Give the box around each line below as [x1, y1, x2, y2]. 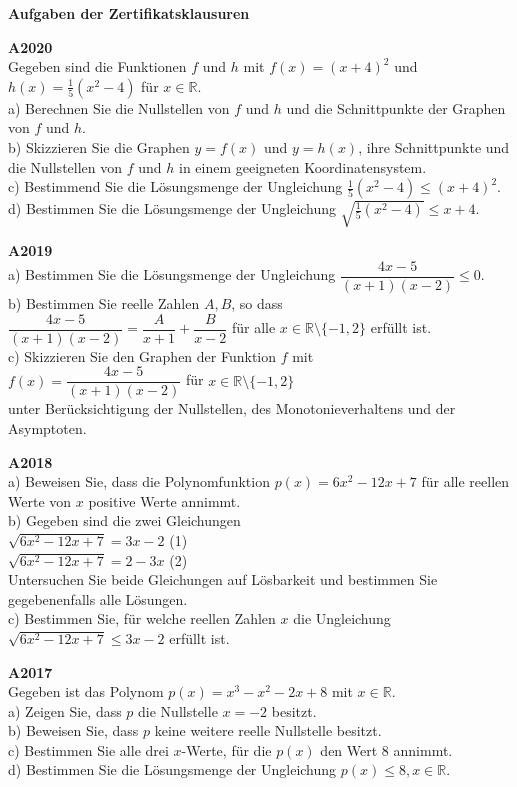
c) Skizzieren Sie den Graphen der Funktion [8, 345, 277, 366]
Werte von [8, 490, 72, 511]
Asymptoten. [8, 417, 87, 438]
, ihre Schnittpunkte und [358, 136, 510, 157]
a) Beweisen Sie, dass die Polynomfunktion [8, 471, 270, 492]
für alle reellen [421, 471, 510, 492]
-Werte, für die [181, 739, 272, 760]
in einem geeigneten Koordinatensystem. [179, 156, 427, 177]
